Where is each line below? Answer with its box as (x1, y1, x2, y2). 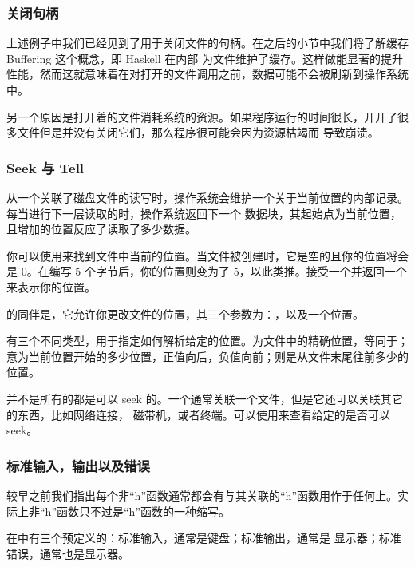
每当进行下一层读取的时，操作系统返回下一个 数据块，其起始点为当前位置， (6, 204, 401, 221)
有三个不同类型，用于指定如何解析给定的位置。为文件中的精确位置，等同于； (6, 332, 409, 349)
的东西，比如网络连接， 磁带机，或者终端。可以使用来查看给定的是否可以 (6, 406, 390, 422)
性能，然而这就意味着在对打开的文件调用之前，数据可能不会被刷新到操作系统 (6, 65, 409, 82)
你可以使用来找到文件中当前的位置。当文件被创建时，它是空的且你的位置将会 (6, 247, 409, 264)
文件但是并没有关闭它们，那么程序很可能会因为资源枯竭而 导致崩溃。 (17, 124, 379, 141)
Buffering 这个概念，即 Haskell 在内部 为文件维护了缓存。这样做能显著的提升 (6, 50, 403, 66)
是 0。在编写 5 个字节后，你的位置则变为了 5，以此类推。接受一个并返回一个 (6, 263, 407, 280)
